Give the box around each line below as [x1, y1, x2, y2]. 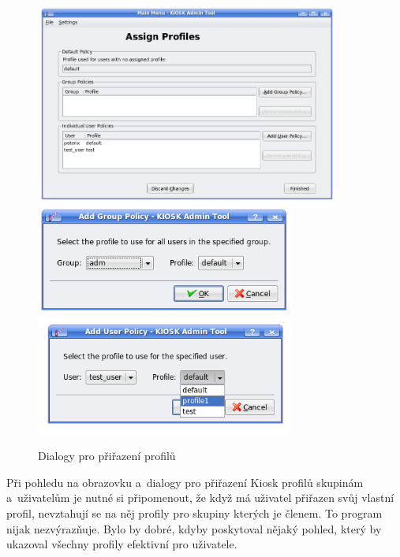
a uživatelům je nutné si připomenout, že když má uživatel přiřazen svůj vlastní [6, 489, 394, 506]
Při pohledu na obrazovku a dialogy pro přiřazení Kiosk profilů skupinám [6, 473, 364, 490]
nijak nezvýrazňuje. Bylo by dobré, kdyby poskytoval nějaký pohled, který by [6, 520, 382, 537]
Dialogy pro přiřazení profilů [38, 447, 176, 464]
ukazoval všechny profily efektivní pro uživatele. [6, 536, 237, 552]
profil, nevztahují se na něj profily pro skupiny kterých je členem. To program [6, 505, 383, 522]
